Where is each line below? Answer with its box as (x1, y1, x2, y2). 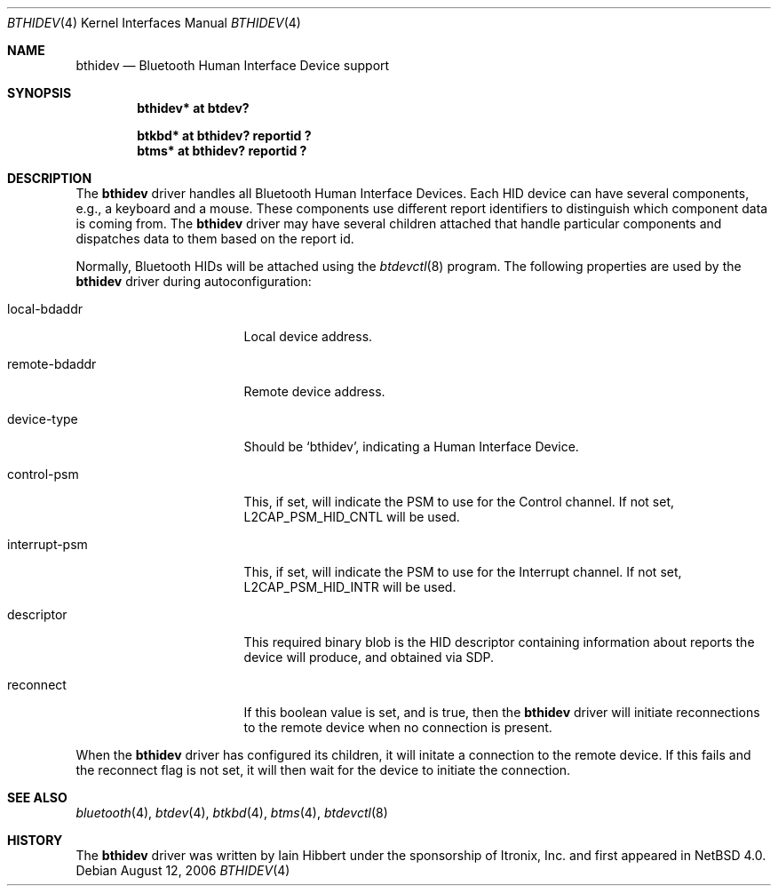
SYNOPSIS (7, 85, 72, 100)
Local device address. (243, 329, 373, 344)
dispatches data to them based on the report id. (75, 231, 354, 246)
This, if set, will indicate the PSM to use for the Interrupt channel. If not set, (243, 564, 682, 579)
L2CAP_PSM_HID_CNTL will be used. (243, 509, 460, 524)
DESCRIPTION (7, 171, 92, 186)
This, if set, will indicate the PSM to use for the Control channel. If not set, (243, 494, 675, 509)
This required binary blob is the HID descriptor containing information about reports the (243, 634, 755, 650)
